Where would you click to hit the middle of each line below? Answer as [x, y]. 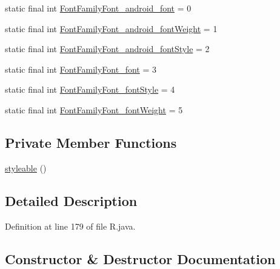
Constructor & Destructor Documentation [140, 258]
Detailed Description [71, 200]
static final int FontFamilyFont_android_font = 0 [98, 8]
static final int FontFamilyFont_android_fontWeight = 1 [111, 28]
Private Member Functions [91, 142]
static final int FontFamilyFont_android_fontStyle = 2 [107, 49]
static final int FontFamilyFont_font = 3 [81, 69]
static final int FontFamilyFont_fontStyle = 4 [90, 89]
